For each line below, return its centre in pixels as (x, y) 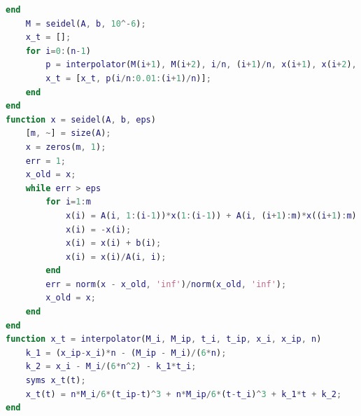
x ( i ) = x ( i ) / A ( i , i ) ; (116, 257)
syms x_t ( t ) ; (56, 381)
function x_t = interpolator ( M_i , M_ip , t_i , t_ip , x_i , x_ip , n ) (164, 339)
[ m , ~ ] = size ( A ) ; (68, 133)
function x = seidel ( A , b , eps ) (81, 119)
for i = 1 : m (68, 202)
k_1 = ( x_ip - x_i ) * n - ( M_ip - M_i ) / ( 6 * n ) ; (126, 353)
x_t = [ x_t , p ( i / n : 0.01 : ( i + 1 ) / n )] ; (128, 78)
